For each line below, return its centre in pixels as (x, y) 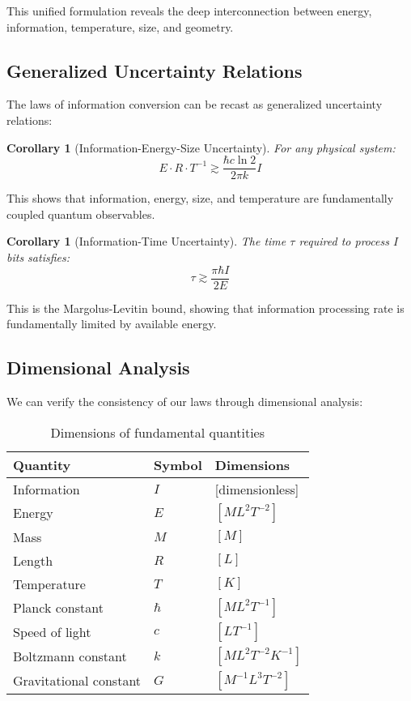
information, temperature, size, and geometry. (120, 26)
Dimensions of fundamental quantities (158, 432)
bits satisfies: (38, 257)
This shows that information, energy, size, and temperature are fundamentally (200, 198)
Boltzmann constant (70, 656)
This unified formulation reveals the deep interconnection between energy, (189, 11)
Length (33, 560)
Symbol (178, 464)
